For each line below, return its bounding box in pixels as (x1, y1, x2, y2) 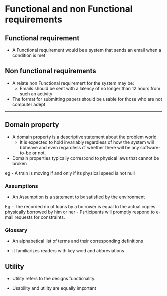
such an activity (19, 91, 53, 97)
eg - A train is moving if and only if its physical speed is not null (5, 170, 135, 176)
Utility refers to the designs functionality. (12, 276, 96, 282)
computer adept (12, 101, 46, 107)
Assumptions (5, 182, 38, 189)
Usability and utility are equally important (12, 285, 97, 291)
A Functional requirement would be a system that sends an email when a (12, 47, 162, 53)
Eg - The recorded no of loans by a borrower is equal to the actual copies (5, 203, 156, 209)
